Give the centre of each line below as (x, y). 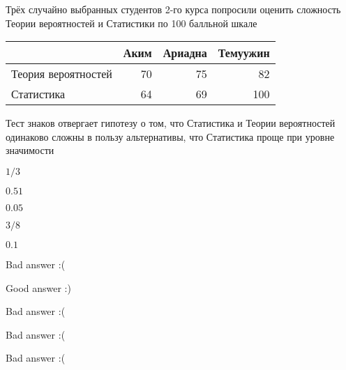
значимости (30, 150)
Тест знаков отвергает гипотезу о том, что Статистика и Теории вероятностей (171, 123)
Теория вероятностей (62, 74)
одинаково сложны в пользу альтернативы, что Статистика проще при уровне (170, 136)
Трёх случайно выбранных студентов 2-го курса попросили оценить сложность (173, 9)
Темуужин (244, 53)
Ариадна (185, 53)
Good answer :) (38, 287)
